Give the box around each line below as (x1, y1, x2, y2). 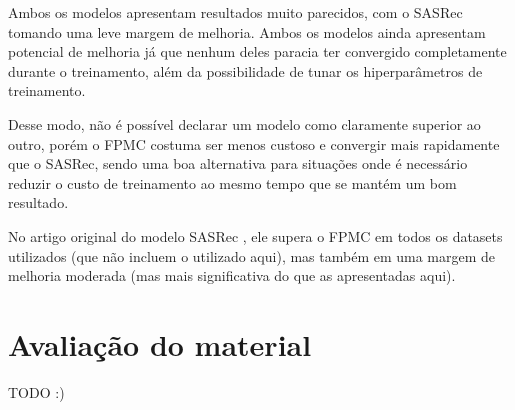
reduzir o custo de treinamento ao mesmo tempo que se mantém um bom (8, 172, 457, 193)
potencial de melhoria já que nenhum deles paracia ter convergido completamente (8, 41, 507, 62)
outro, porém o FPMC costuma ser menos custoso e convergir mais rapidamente (8, 133, 500, 154)
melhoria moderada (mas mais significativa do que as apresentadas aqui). (8, 265, 456, 286)
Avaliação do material (8, 323, 312, 364)
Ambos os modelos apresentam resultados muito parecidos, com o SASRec (8, 2, 463, 22)
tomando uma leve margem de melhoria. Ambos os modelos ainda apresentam (8, 21, 486, 42)
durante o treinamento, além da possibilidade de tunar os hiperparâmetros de (8, 60, 483, 81)
